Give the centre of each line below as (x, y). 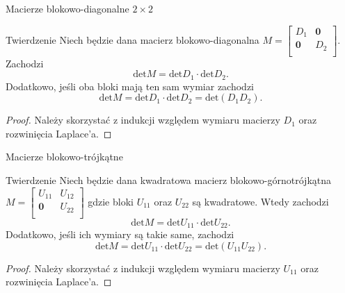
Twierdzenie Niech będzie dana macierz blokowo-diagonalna (133, 39)
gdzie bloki (111, 201)
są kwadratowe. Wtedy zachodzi (260, 201)
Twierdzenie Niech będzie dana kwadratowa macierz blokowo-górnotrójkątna (169, 180)
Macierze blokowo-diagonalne (67, 8)
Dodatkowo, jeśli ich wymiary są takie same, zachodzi (120, 234)
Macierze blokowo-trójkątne (64, 157)
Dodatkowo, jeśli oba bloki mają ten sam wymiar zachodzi (130, 86)
